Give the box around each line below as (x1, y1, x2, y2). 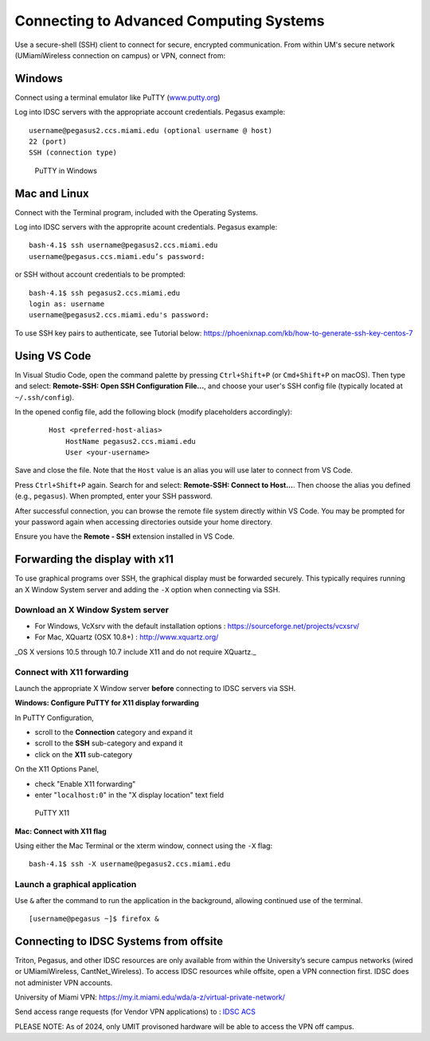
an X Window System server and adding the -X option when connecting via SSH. (14, 584, 280, 594)
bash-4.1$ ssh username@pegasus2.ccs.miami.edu (29, 241, 218, 250)
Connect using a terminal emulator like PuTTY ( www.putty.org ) (14, 92, 221, 102)
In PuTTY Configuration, (14, 713, 95, 722)
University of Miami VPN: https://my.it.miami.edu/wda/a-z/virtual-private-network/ (14, 992, 286, 1002)
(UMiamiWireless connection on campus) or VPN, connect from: (14, 50, 226, 60)
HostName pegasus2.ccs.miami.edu (64, 437, 197, 446)
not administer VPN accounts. (14, 977, 113, 988)
